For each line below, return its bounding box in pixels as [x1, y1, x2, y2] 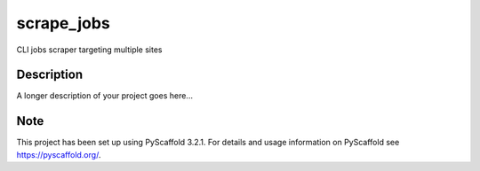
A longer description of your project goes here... [16, 90, 193, 101]
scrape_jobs [16, 13, 110, 33]
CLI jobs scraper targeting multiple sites [16, 44, 163, 55]
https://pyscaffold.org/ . [16, 149, 101, 159]
